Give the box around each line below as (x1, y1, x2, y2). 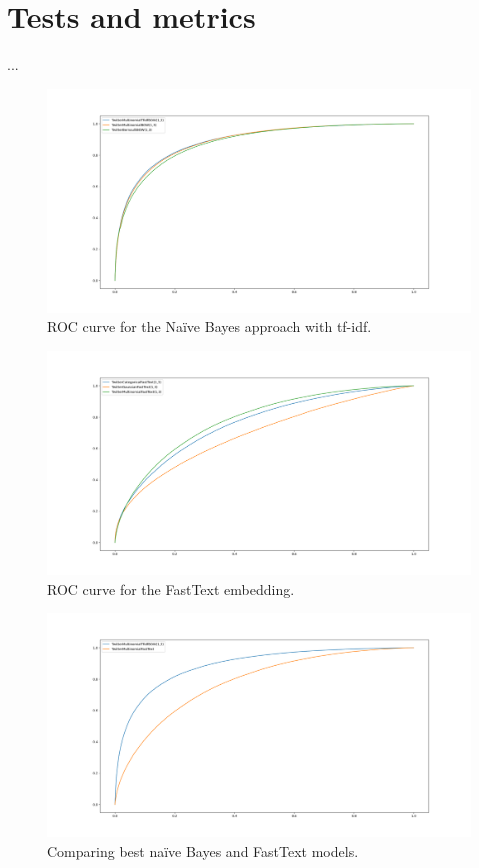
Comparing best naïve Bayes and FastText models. (47, 840, 359, 861)
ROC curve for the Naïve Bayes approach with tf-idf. (47, 316, 372, 337)
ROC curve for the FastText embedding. (47, 578, 295, 599)
